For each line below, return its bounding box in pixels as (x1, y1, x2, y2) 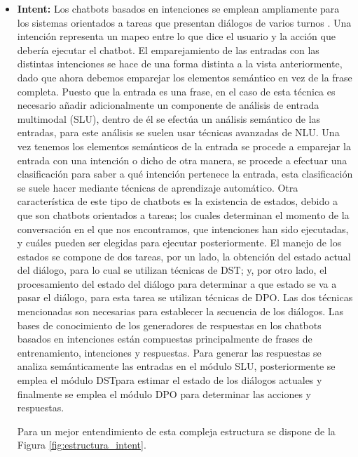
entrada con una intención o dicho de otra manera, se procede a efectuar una (17, 152, 347, 167)
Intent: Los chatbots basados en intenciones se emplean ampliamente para (17, 1, 340, 15)
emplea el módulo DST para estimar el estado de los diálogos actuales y (17, 373, 322, 388)
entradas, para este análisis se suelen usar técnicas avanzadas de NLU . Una (17, 125, 340, 140)
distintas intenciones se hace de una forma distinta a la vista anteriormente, (17, 56, 343, 71)
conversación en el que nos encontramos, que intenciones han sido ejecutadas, (17, 221, 349, 236)
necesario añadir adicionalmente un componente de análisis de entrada (17, 98, 319, 112)
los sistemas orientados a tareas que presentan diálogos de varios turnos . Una (17, 15, 352, 29)
